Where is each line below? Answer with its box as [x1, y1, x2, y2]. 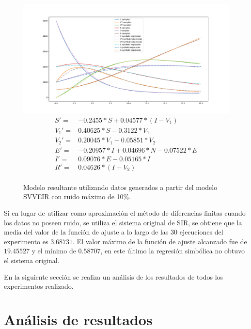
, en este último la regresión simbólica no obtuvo [100, 246, 245, 256]
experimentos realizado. [4, 281, 74, 291]
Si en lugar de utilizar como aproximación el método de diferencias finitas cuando [4, 207, 246, 218]
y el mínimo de [31, 246, 76, 256]
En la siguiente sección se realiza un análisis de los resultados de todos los [4, 271, 223, 282]
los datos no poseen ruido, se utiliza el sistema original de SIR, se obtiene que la [4, 217, 242, 227]
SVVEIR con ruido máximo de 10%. [23, 191, 131, 202]
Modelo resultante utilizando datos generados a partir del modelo [23, 182, 218, 192]
